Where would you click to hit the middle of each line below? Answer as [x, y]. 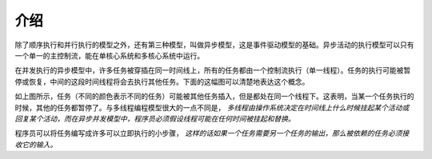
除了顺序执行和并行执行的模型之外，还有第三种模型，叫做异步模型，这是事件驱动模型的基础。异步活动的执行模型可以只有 [214, 45]
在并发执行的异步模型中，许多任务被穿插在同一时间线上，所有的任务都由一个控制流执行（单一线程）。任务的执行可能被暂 [213, 70]
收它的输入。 [36, 145]
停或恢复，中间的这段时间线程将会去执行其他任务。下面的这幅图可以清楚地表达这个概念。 [162, 81]
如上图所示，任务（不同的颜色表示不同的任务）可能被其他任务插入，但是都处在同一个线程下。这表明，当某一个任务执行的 [214, 97]
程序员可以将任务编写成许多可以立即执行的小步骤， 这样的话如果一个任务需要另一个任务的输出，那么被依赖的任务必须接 [212, 133]
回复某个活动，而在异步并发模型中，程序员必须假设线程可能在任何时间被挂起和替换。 [155, 118]
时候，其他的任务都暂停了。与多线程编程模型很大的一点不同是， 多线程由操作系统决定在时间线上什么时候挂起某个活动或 [212, 107]
